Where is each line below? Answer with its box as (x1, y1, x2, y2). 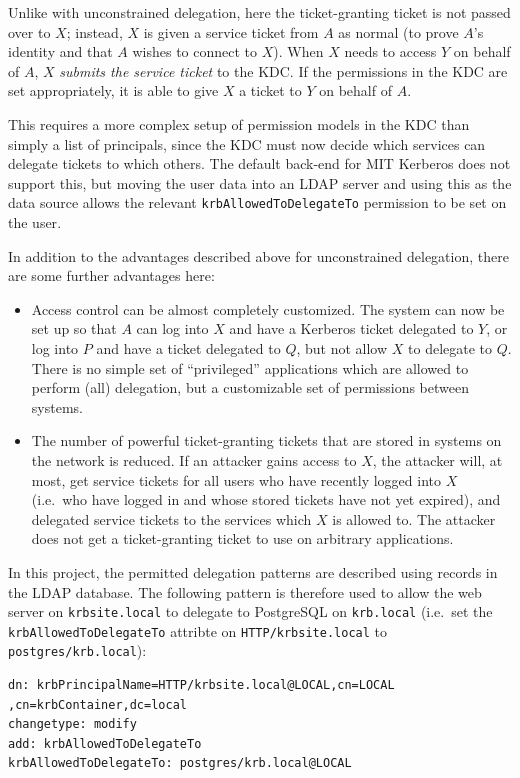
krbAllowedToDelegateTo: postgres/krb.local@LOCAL (8, 756, 352, 771)
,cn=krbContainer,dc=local (8, 697, 187, 712)
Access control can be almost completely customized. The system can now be (31, 298, 505, 319)
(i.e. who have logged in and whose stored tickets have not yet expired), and (31, 489, 501, 510)
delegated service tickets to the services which (31, 508, 312, 529)
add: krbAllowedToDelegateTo (8, 736, 202, 751)
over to (8, 21, 51, 42)
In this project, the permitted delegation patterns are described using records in (8, 561, 498, 582)
